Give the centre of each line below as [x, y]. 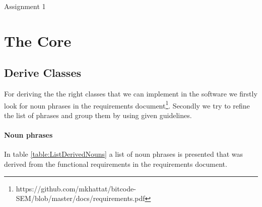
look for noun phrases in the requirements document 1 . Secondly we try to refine [127, 105]
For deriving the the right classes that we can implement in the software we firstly [131, 94]
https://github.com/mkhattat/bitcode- [76, 188]
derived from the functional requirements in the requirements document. [116, 164]
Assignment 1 [25, 6]
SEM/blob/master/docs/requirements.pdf [80, 198]
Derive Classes [43, 73]
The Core [38, 40]
